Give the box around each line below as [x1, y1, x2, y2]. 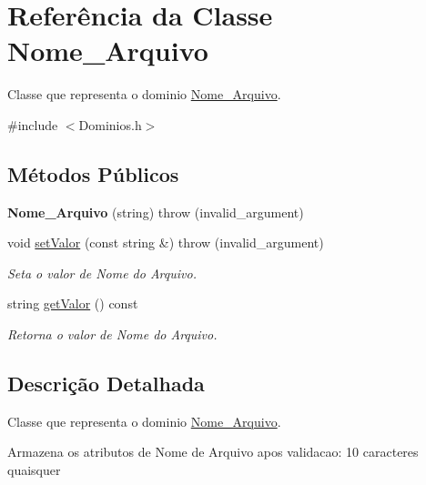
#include [7, 115, 58, 134]
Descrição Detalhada [7, 369, 205, 398]
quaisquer [7, 460, 61, 480]
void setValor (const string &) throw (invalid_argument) [7, 233, 324, 252]
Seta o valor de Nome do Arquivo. [7, 263, 197, 282]
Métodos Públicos [7, 159, 179, 187]
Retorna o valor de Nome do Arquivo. [7, 325, 218, 344]
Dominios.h [78, 115, 142, 134]
